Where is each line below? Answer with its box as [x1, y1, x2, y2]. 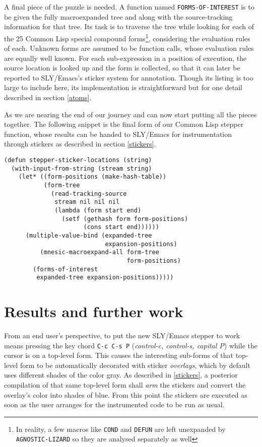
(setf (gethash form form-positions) [61, 215, 188, 222]
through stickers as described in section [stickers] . [4, 138, 156, 149]
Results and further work [4, 301, 183, 322]
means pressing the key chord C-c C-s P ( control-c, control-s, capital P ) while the [4, 340, 257, 350]
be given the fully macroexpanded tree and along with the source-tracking [4, 11, 233, 22]
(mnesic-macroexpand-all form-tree [40, 249, 159, 256]
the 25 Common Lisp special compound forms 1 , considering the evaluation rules [4, 31, 250, 43]
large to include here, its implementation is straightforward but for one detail [4, 82, 242, 93]
